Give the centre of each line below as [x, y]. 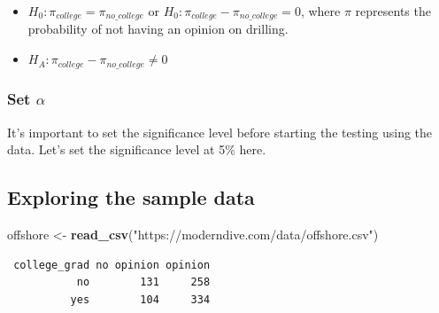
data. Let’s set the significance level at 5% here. [137, 149]
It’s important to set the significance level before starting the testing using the [220, 132]
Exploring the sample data [131, 197]
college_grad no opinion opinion [112, 265]
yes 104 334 [140, 299]
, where [320, 11]
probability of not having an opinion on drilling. [158, 29]
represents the [393, 11]
